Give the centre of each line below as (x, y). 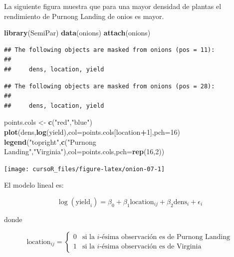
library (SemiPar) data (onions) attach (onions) (77, 33)
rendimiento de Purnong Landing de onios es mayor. (84, 16)
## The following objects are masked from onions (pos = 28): (110, 86)
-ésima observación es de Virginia (150, 247)
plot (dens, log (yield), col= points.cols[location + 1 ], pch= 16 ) (92, 131)
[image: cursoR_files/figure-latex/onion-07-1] (85, 169)
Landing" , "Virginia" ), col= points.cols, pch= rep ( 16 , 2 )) (84, 151)
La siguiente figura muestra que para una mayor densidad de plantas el (113, 6)
